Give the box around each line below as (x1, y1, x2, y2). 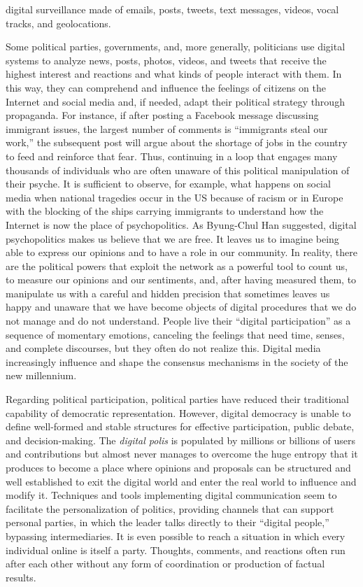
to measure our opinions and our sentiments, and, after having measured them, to (6, 272, 357, 287)
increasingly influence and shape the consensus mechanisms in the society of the (6, 354, 348, 369)
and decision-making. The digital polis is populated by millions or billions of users (6, 432, 356, 447)
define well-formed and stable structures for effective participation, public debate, (6, 419, 355, 434)
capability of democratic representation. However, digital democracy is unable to (6, 405, 351, 420)
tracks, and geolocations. (6, 15, 111, 30)
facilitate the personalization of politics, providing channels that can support (6, 501, 334, 516)
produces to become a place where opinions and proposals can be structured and (6, 460, 351, 474)
